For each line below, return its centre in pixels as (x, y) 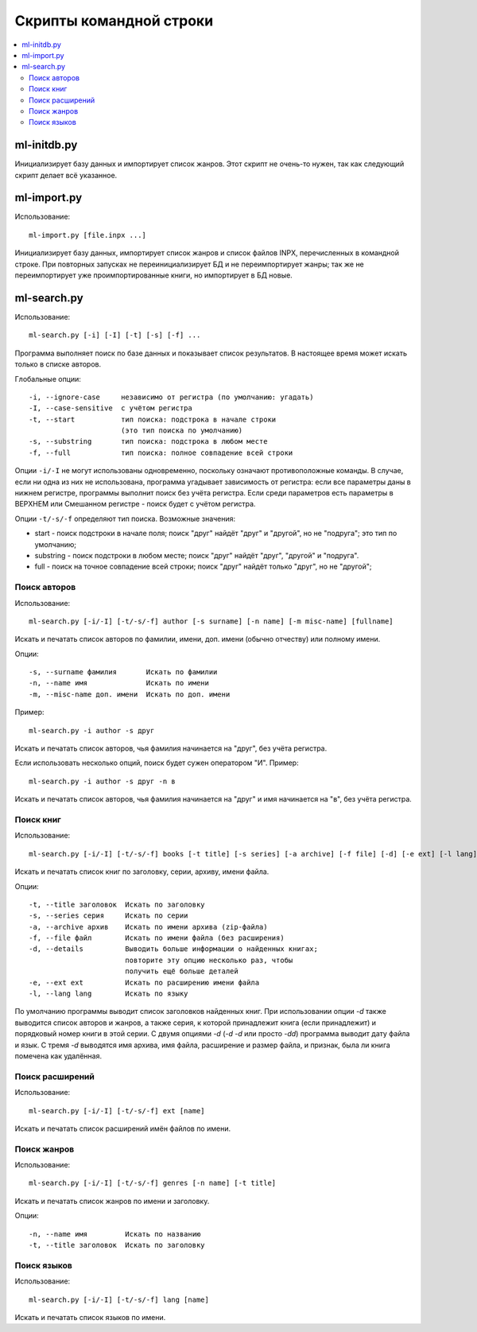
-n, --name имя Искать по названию (115, 1234)
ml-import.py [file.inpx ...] (88, 235)
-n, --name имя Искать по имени (119, 683)
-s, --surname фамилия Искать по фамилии (123, 672)
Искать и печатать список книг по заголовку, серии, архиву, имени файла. (142, 872)
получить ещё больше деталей (181, 971)
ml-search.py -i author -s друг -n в (103, 781)
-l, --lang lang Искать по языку (109, 994)
